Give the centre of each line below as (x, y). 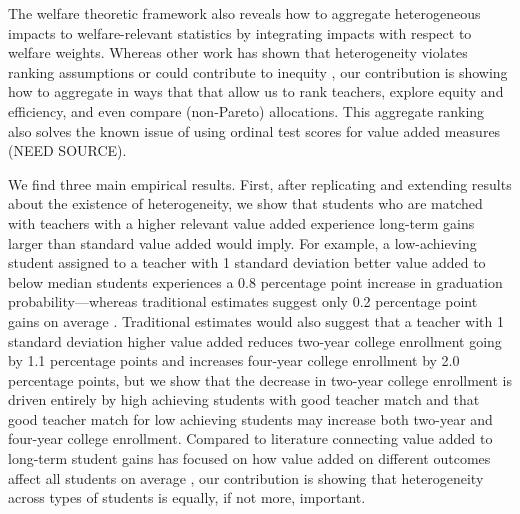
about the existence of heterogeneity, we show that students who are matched (245, 203)
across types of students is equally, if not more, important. (187, 497)
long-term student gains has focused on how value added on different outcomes (249, 458)
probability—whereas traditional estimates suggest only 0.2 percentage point (243, 301)
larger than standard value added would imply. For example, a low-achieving (242, 242)
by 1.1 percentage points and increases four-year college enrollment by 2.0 (234, 360)
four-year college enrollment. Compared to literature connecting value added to (250, 438)
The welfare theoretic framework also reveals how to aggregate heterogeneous (244, 13)
